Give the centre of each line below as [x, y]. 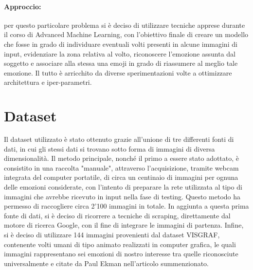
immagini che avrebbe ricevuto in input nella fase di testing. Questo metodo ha [122, 196]
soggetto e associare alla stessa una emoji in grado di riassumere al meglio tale [121, 63]
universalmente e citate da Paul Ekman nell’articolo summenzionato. [107, 263]
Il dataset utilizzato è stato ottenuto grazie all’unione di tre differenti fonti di [119, 139]
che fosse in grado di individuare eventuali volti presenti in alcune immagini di [121, 44]
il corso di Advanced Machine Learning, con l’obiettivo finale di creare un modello [126, 34]
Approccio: [23, 6]
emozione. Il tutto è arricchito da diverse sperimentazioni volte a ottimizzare [118, 72]
